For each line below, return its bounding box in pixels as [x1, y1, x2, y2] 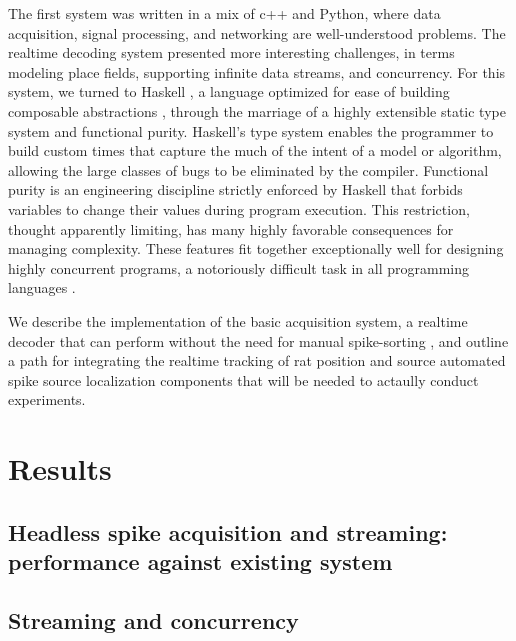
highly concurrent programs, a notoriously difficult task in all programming [8, 257, 470, 278]
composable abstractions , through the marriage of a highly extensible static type [8, 100, 506, 121]
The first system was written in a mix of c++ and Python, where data [8, 3, 441, 23]
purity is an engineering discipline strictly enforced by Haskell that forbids [8, 179, 463, 200]
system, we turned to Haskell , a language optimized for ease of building [8, 81, 450, 102]
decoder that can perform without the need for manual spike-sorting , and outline [8, 330, 509, 351]
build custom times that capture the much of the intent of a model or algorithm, [8, 140, 502, 161]
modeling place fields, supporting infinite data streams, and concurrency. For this [8, 61, 506, 82]
